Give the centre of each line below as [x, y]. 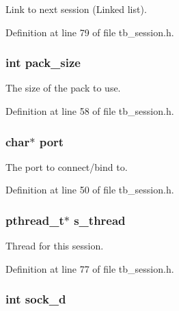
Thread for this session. [55, 246]
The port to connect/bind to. [67, 166]
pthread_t [35, 220]
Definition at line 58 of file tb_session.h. [90, 111]
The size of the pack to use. [63, 88]
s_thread [100, 220]
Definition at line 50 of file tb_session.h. [90, 190]
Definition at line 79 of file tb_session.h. [90, 32]
